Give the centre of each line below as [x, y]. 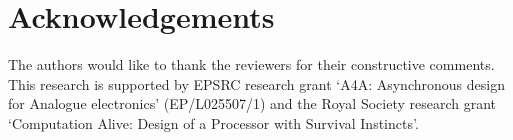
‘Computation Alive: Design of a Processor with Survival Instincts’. [213, 122]
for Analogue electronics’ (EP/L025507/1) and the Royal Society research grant [252, 103]
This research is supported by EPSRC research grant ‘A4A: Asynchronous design [256, 83]
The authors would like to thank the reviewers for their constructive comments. [251, 64]
